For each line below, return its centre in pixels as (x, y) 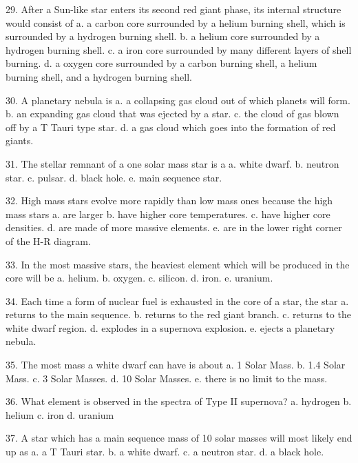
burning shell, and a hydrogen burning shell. (99, 76)
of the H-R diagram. (48, 240)
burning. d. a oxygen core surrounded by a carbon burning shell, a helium (161, 63)
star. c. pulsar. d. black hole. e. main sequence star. (114, 177)
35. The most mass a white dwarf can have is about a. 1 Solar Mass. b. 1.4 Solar (176, 365)
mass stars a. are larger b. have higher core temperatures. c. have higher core (168, 214)
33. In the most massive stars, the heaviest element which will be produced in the (178, 264)
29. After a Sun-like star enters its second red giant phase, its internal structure (173, 9)
